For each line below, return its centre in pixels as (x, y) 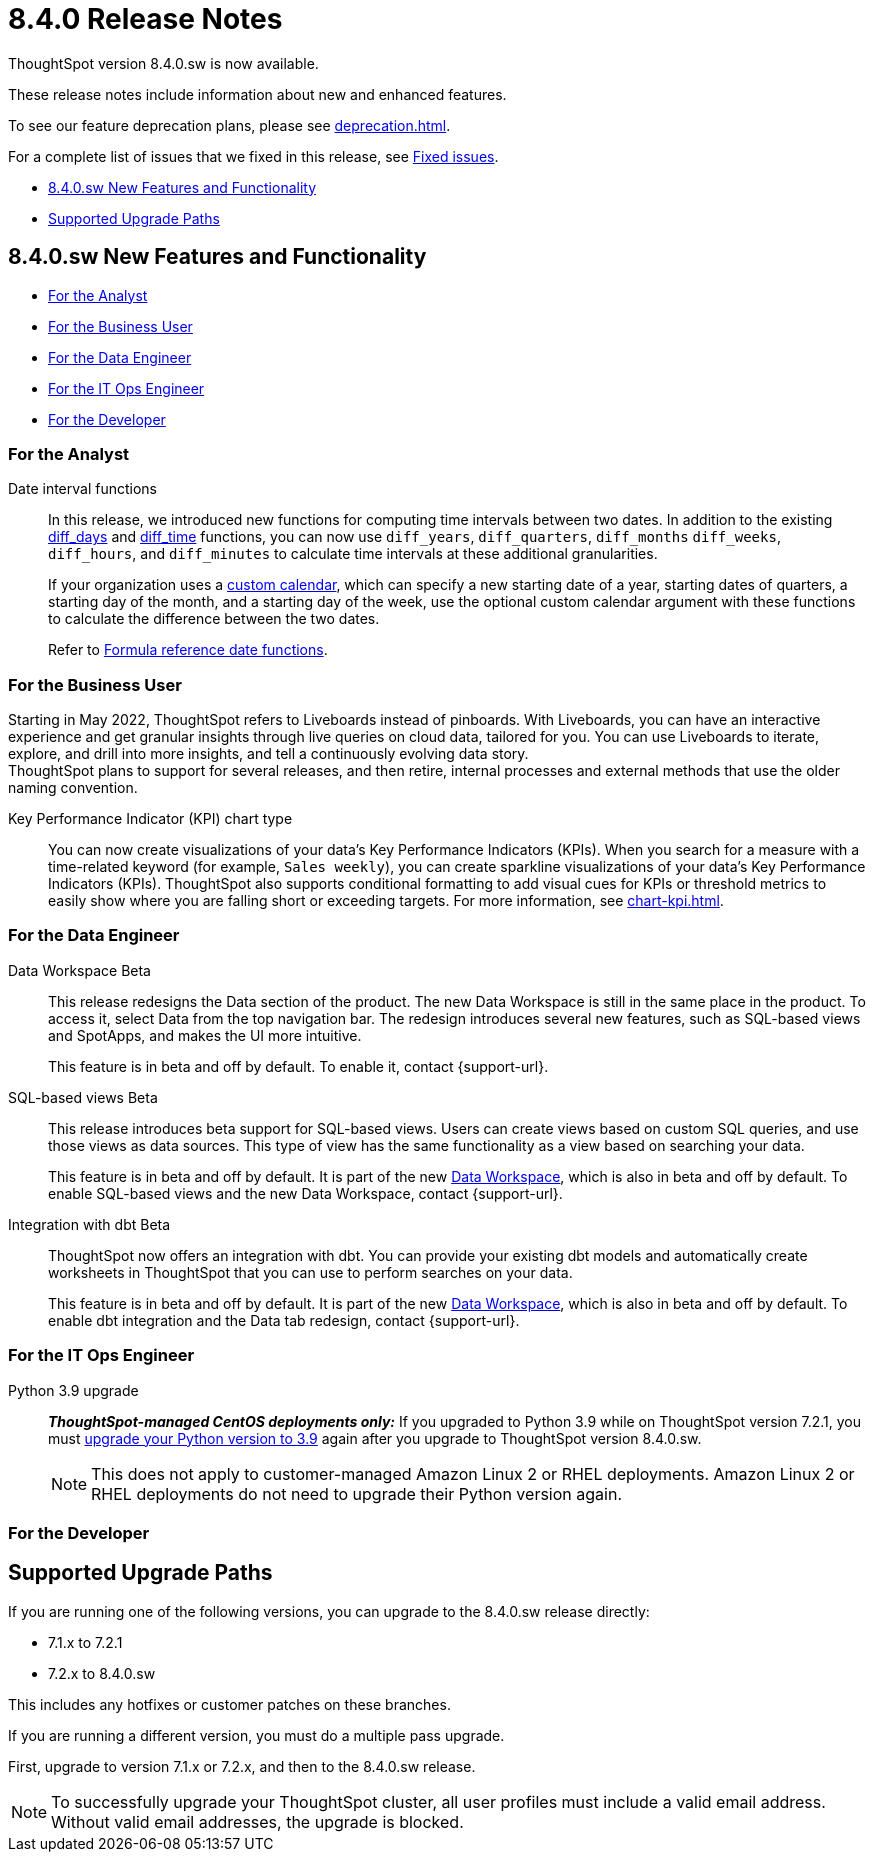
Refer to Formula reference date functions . (188, 650)
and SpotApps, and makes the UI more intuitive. (205, 1035)
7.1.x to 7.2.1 (85, 1642)
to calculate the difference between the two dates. (214, 619)
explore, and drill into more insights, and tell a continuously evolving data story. (268, 754)
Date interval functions (83, 489)
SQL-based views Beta (83, 1097)
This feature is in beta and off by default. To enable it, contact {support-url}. (298, 1066)
